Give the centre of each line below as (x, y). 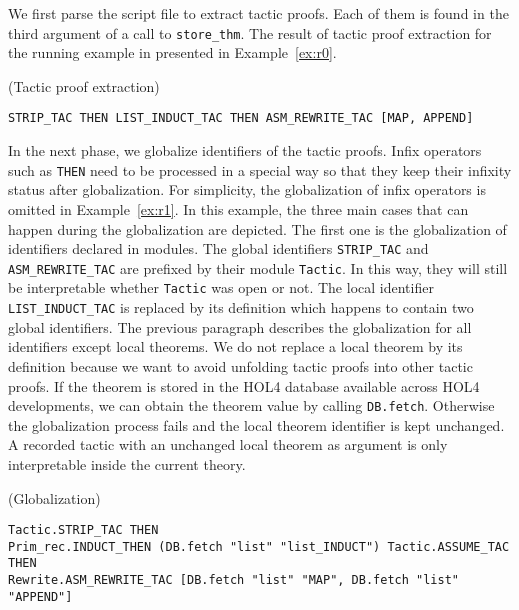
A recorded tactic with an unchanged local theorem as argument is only (228, 444)
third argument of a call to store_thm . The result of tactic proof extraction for (250, 32)
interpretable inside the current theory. (127, 463)
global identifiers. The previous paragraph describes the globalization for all (240, 326)
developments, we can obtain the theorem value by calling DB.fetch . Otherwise (251, 405)
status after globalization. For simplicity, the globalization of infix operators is (247, 189)
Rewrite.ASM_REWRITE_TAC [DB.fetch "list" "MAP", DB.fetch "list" (234, 580)
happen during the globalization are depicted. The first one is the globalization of (257, 228)
